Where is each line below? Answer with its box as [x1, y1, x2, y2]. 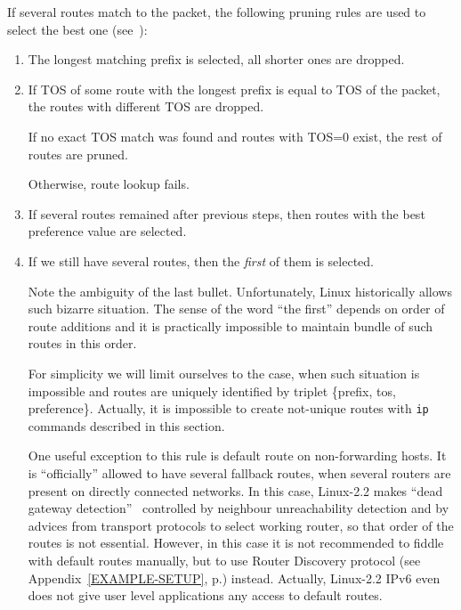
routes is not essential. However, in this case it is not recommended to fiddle [28, 533, 444, 552]
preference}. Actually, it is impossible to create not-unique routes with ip [28, 399, 429, 418]
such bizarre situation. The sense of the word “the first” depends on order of [28, 299, 445, 318]
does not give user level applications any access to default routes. [28, 586, 383, 605]
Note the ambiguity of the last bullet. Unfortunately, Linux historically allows [28, 281, 452, 300]
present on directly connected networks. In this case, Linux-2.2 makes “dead [28, 481, 443, 500]
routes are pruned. [28, 144, 129, 163]
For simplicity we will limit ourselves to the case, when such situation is [28, 363, 420, 382]
